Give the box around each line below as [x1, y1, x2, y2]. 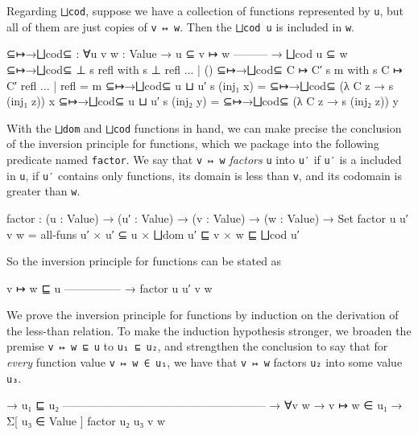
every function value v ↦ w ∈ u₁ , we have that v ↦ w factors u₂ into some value [6, 354, 403, 371]
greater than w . [6, 183, 81, 199]
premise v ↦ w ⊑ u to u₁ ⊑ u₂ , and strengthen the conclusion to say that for [6, 338, 388, 355]
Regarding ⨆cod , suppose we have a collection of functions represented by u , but [6, 2, 404, 18]
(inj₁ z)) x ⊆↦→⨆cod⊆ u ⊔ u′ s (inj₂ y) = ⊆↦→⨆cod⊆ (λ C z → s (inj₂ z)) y [6, 92, 399, 109]
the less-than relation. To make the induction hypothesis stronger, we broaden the [6, 322, 412, 339]
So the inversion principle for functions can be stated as [6, 252, 282, 269]
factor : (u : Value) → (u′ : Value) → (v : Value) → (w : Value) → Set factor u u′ [6, 209, 408, 226]
